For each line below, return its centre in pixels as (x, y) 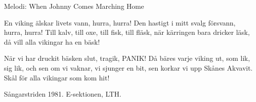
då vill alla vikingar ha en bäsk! (52, 41)
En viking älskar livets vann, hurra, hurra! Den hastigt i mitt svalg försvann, (120, 22)
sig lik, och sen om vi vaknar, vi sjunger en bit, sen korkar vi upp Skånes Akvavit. (128, 67)
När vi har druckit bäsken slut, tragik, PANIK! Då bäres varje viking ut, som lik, (127, 58)
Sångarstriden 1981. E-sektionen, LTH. (63, 94)
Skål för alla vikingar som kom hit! (57, 77)
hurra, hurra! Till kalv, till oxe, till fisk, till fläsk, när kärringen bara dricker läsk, (127, 32)
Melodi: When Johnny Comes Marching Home (74, 6)
